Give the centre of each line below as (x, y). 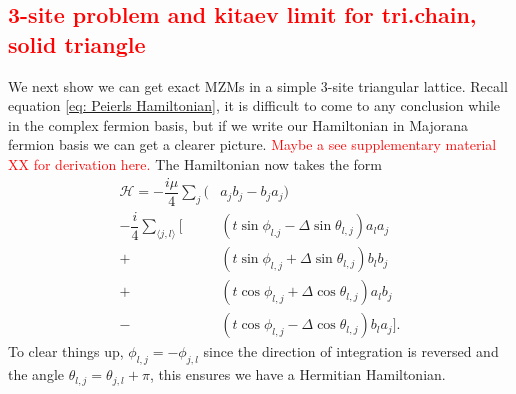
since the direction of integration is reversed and (351, 351)
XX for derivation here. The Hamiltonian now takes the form (195, 163)
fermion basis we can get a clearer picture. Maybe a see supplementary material (252, 144)
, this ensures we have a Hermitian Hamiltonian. (297, 374)
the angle (36, 374)
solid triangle (77, 43)
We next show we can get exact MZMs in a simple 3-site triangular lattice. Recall (258, 85)
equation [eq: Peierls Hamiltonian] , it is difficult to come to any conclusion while (254, 105)
